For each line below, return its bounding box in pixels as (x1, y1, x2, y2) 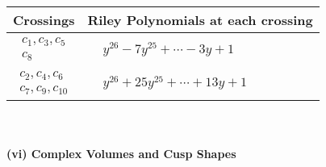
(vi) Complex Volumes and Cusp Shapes (6, 144, 236, 161)
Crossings (13, 10, 75, 29)
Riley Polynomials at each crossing (87, 10, 313, 29)
